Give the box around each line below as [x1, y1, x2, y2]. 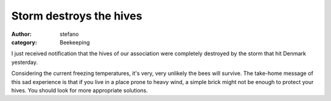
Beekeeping [59, 38, 90, 46]
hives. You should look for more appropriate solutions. [11, 86, 148, 94]
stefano [59, 30, 79, 38]
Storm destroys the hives [11, 9, 142, 23]
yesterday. [11, 58, 38, 66]
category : [11, 38, 37, 46]
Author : [11, 30, 32, 38]
